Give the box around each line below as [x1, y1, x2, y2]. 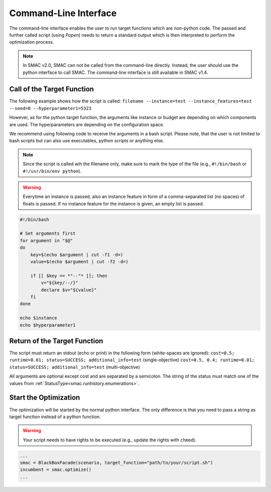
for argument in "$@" [20, 238, 73, 243]
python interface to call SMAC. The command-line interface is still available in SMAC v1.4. [23, 69, 208, 75]
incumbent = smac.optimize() [20, 467, 92, 472]
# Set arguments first [20, 231, 76, 236]
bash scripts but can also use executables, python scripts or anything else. [9, 138, 164, 144]
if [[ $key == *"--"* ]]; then [30, 273, 107, 278]
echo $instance [20, 315, 57, 321]
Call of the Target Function [9, 85, 94, 93]
